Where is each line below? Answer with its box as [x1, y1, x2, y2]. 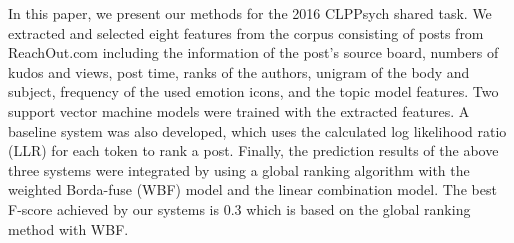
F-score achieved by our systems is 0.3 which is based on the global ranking [8, 198, 471, 219]
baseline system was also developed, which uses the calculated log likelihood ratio [8, 120, 507, 141]
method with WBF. [8, 218, 129, 239]
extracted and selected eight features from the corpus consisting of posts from [8, 22, 484, 43]
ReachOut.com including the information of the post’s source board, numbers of [8, 42, 499, 63]
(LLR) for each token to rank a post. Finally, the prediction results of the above [8, 140, 499, 161]
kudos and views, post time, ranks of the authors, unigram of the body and [8, 61, 470, 82]
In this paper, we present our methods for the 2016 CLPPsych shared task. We [8, 3, 492, 23]
